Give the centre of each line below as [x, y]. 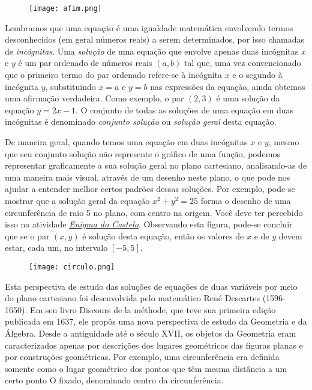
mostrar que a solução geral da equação [77, 200]
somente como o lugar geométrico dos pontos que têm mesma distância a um [146, 368]
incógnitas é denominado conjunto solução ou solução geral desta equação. [141, 121]
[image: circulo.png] [72, 267]
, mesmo [284, 142]
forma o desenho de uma [246, 200]
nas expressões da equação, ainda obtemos [228, 86]
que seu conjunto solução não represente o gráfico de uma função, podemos [142, 153]
